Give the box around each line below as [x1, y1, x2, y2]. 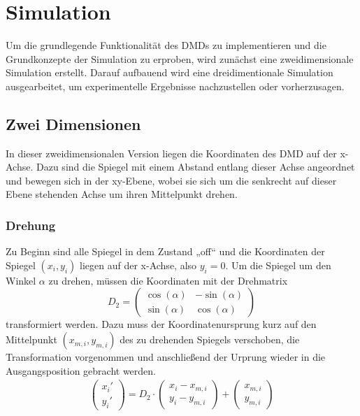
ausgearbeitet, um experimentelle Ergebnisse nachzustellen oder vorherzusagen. [6, 78, 345, 93]
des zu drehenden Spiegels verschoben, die [120, 332, 300, 347]
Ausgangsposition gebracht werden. [6, 363, 156, 378]
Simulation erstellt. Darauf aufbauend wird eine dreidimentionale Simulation [6, 65, 333, 80]
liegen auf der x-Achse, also [80, 257, 197, 272]
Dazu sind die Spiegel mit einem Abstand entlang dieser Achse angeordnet [36, 159, 355, 174]
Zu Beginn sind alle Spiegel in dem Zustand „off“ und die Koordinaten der [6, 244, 325, 259]
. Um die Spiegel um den [225, 257, 331, 272]
